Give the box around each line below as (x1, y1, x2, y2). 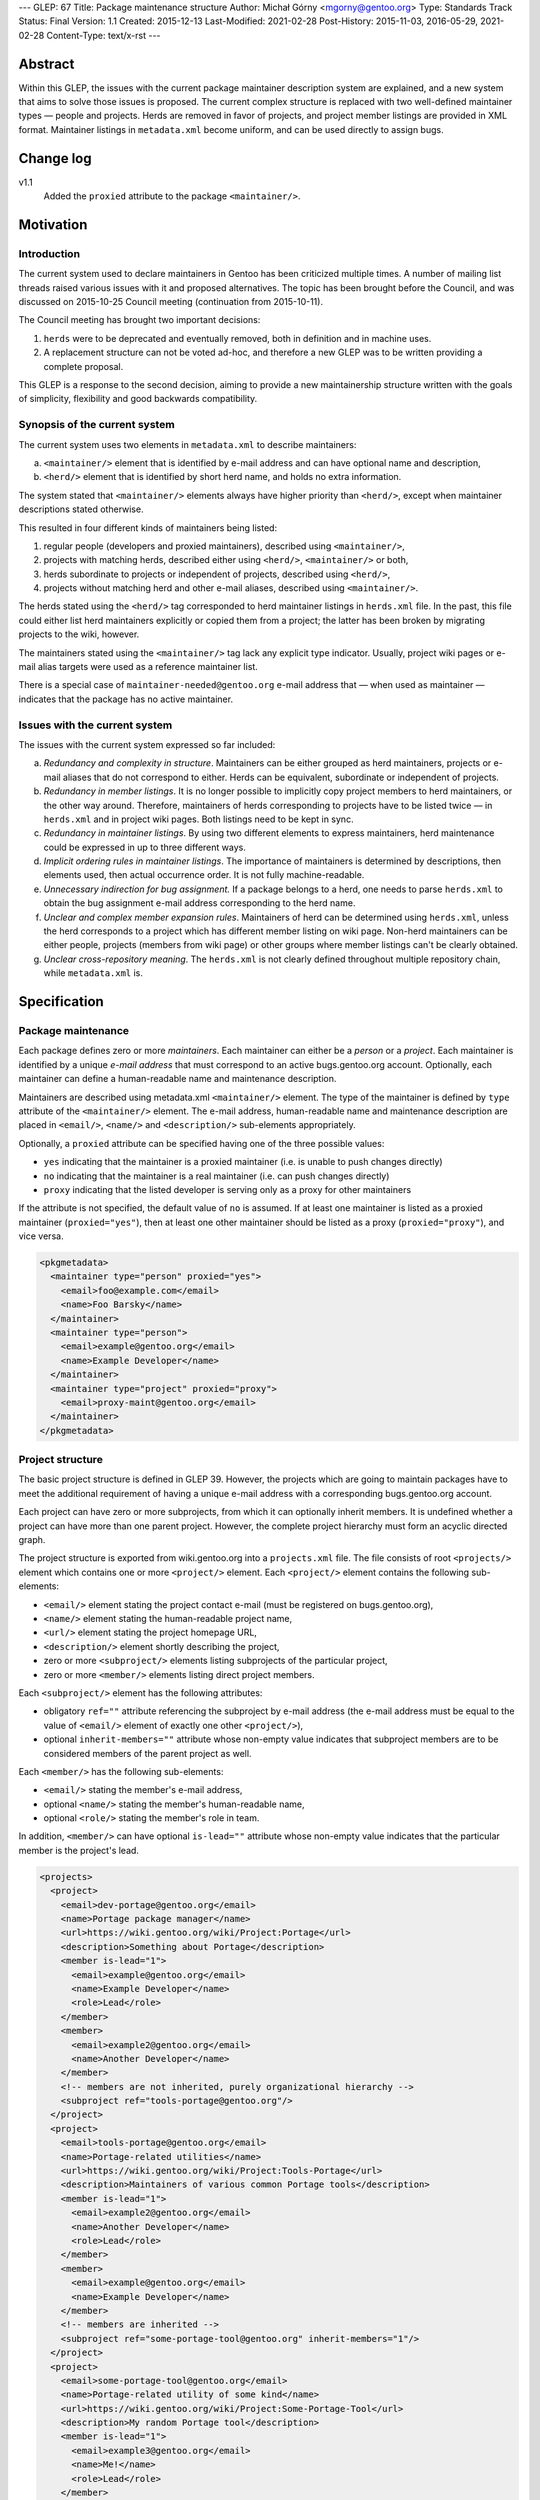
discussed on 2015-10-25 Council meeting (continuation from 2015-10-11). (18, 296, 324, 308)
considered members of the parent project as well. (43, 1747, 252, 1759)
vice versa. (18, 1230, 64, 1242)
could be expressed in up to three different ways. (43, 841, 247, 853)
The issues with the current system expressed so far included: (18, 738, 276, 750)
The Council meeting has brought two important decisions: (18, 314, 261, 326)
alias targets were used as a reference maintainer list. (37, 661, 259, 673)
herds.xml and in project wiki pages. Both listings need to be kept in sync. (43, 813, 354, 825)
